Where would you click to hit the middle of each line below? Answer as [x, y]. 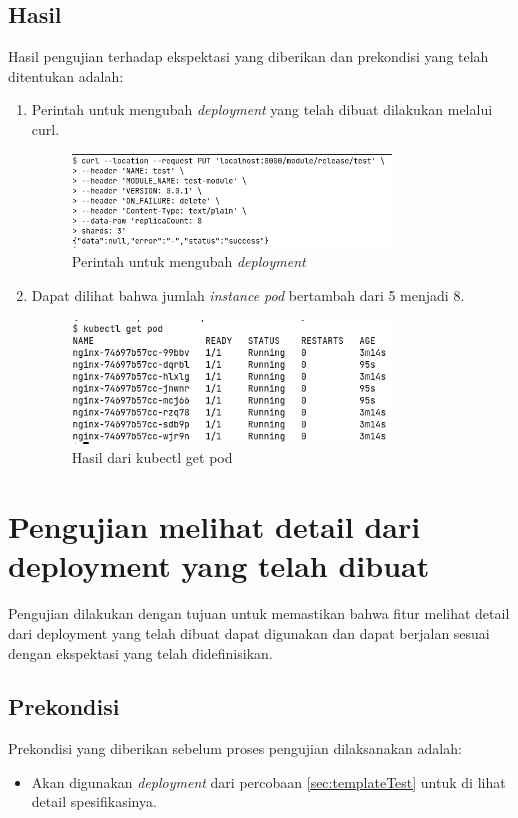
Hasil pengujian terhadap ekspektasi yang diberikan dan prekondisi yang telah [248, 56]
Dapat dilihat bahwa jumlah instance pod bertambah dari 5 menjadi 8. [248, 295]
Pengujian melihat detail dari [214, 526]
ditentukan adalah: [66, 75]
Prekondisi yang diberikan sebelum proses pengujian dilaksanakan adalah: [235, 748]
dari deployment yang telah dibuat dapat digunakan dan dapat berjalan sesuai [249, 632]
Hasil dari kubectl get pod [152, 457]
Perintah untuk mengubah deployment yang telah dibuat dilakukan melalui [262, 109]
